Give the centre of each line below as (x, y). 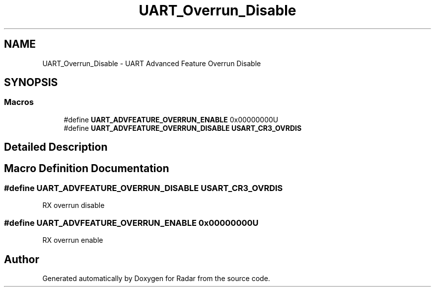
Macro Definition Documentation (87, 168)
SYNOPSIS (31, 83)
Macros (19, 102)
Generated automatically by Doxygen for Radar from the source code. (156, 279)
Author (22, 259)
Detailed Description (56, 147)
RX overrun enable (73, 240)
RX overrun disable (73, 205)
